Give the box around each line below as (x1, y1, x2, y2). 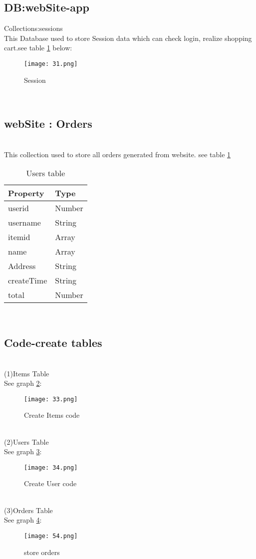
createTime (8, 275, 47, 286)
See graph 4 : (4, 515, 42, 525)
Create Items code (24, 410, 80, 420)
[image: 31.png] (24, 60, 78, 67)
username (8, 217, 41, 229)
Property (8, 187, 44, 199)
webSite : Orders (4, 116, 92, 131)
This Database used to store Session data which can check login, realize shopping (4, 32, 252, 43)
